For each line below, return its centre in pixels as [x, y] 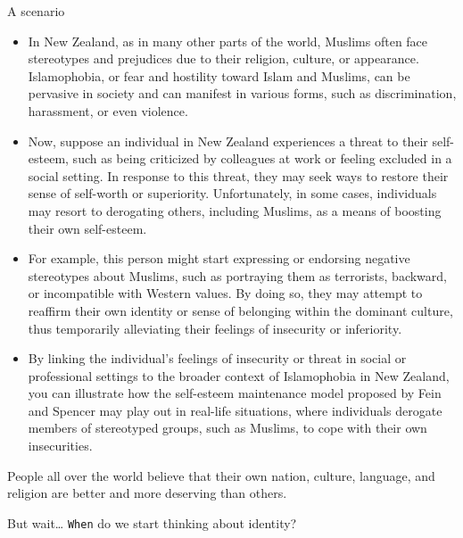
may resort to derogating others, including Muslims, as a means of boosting [235, 210]
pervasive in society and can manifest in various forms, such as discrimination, [242, 93]
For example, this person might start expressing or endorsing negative [219, 258]
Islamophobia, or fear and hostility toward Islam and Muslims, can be [219, 75]
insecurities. [60, 446]
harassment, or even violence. [108, 110]
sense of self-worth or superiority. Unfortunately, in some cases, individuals [232, 193]
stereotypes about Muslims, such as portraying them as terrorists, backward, [237, 275]
